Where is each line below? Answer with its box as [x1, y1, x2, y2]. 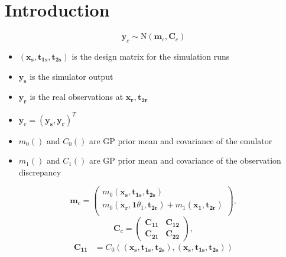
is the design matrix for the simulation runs [71, 50, 230, 62]
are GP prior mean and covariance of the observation [89, 154, 281, 167]
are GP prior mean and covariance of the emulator [89, 134, 272, 147]
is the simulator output [30, 70, 113, 82]
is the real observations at [30, 90, 123, 103]
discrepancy [18, 165, 61, 178]
